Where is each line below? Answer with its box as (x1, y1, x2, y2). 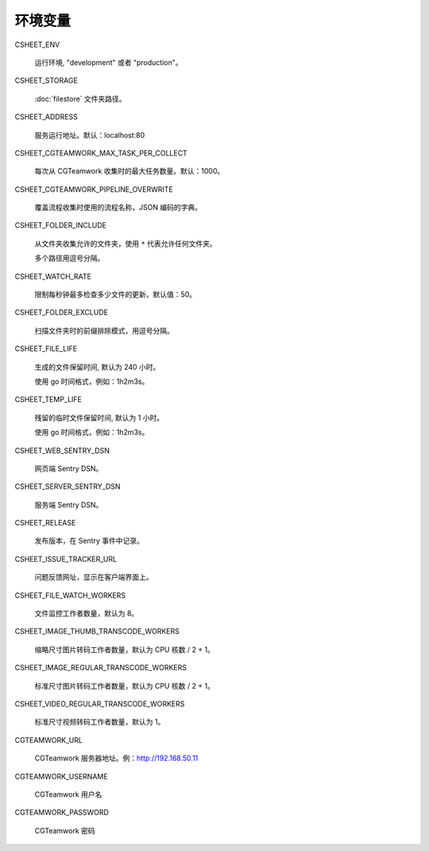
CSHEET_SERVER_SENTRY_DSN (14, 482, 121, 491)
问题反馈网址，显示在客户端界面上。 (34, 572, 153, 582)
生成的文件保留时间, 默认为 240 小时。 (34, 362, 160, 372)
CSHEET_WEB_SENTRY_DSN (14, 446, 110, 455)
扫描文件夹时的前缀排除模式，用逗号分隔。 (34, 326, 174, 335)
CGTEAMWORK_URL (14, 735, 83, 744)
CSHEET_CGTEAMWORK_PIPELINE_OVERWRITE (14, 184, 174, 194)
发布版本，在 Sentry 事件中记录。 (34, 536, 145, 545)
